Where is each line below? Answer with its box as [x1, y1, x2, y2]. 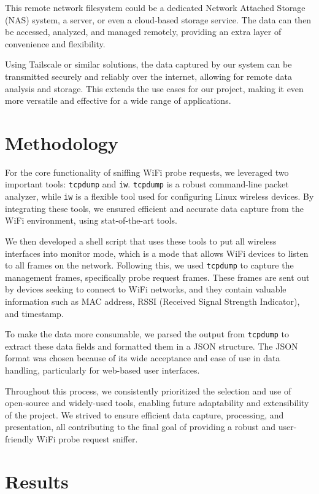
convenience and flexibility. [5, 37, 106, 50]
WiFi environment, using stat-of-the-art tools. [5, 214, 177, 227]
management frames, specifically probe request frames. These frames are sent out [5, 270, 310, 283]
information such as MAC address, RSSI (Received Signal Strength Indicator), [5, 295, 300, 307]
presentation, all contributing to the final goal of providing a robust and [5, 420, 275, 433]
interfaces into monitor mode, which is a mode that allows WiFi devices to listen [5, 246, 309, 259]
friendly [5, 433, 34, 445]
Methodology [5, 130, 118, 155]
